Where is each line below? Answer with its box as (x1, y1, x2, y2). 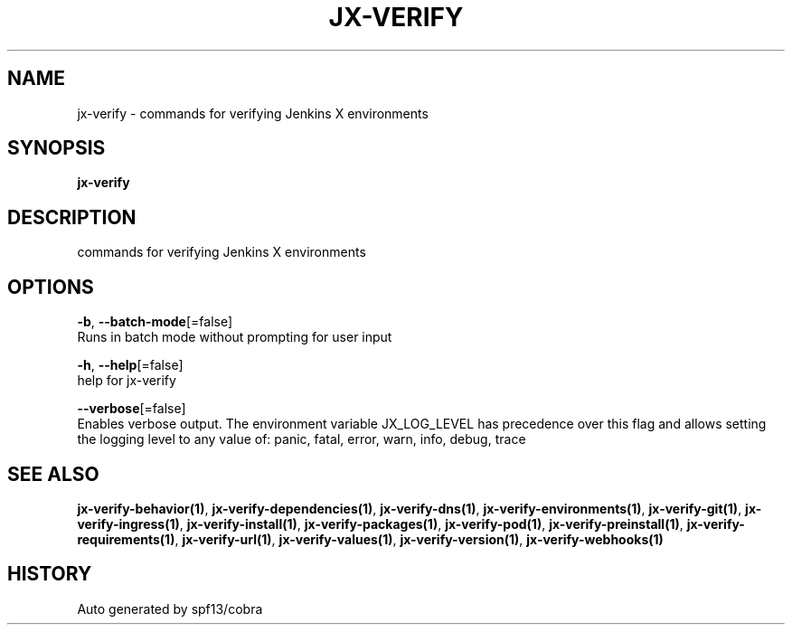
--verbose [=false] (77, 401, 186, 417)
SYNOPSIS (7, 137, 106, 160)
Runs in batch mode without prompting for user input (77, 329, 392, 345)
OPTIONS (7, 275, 94, 298)
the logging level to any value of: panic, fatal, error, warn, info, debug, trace (77, 431, 526, 448)
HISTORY (7, 562, 92, 586)
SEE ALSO (7, 462, 99, 486)
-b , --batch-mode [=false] (77, 314, 233, 330)
